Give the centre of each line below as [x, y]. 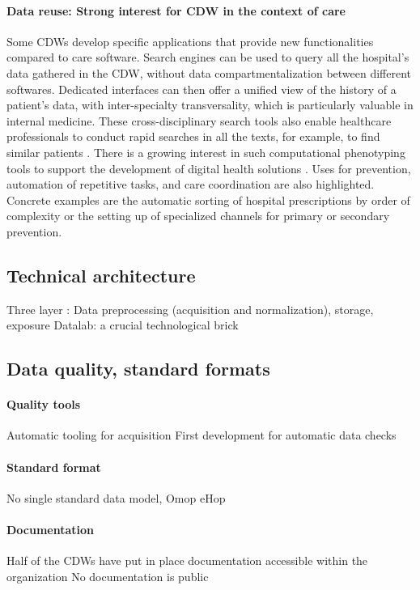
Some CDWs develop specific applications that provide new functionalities [190, 41]
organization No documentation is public [108, 576]
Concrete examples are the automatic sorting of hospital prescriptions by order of [208, 199]
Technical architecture [101, 275]
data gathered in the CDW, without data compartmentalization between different [209, 72]
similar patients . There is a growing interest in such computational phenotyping [206, 152]
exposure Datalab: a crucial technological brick [123, 325]
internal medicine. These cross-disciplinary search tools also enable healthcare [199, 120]
